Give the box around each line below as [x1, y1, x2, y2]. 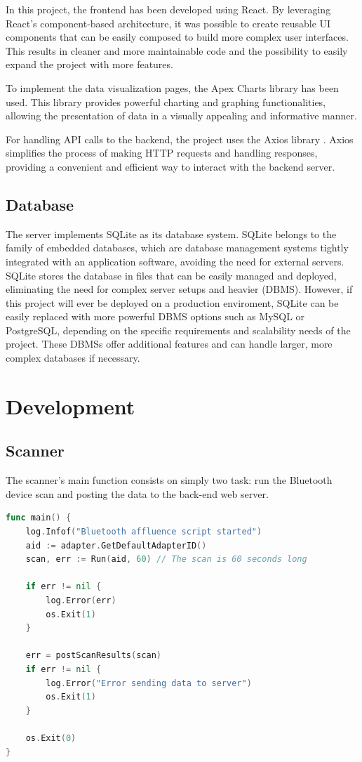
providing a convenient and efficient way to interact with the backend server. [6, 159, 335, 173]
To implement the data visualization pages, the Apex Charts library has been [6, 80, 339, 95]
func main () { [6, 513, 72, 523]
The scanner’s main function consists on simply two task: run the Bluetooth [6, 473, 333, 487]
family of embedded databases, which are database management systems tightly [6, 240, 349, 255]
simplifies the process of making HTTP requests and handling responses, [6, 145, 318, 160]
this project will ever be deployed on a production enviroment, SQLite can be [6, 295, 339, 310]
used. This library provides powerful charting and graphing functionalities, [6, 94, 326, 109]
